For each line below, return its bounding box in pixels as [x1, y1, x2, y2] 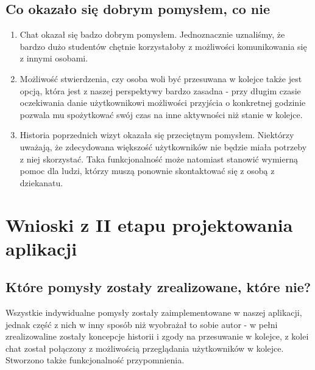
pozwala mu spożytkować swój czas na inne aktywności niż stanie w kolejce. [19, 108, 303, 120]
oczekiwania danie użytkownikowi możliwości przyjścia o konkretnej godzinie [19, 96, 306, 109]
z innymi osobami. [19, 52, 88, 65]
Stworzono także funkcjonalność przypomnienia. [5, 354, 185, 366]
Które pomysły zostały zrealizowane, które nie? [5, 277, 311, 296]
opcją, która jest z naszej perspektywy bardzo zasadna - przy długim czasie [19, 84, 301, 97]
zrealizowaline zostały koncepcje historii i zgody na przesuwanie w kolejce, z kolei [5, 330, 309, 343]
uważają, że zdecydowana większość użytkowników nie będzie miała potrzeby [19, 140, 307, 153]
